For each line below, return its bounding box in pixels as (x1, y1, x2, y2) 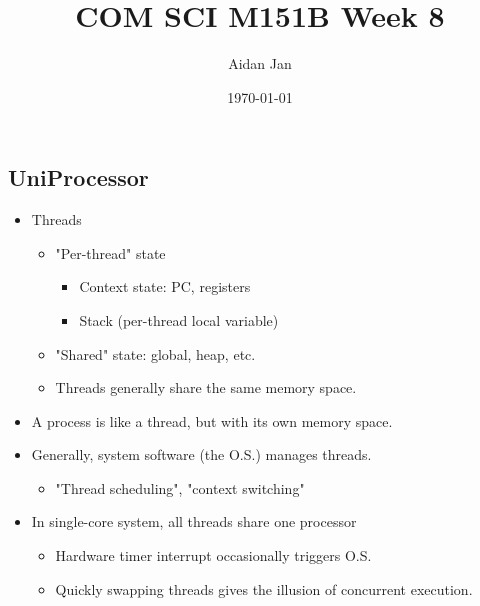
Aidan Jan (228, 53, 292, 74)
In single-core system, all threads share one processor (31, 511, 357, 532)
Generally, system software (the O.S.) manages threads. (31, 444, 372, 465)
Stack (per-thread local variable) (79, 309, 279, 330)
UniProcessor (8, 162, 149, 193)
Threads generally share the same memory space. (55, 377, 357, 398)
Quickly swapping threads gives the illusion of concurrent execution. (55, 578, 473, 599)
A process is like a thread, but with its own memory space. (31, 410, 393, 431)
